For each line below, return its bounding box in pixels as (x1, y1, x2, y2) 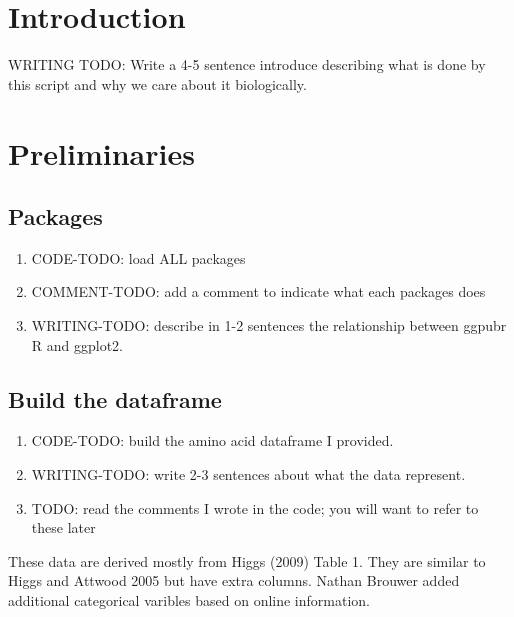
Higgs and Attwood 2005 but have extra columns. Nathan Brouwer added (8, 570, 460, 591)
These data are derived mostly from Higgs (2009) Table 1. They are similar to (8, 550, 486, 571)
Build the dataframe (8, 383, 222, 414)
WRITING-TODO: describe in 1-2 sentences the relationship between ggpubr (31, 315, 507, 336)
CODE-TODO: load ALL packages (31, 247, 246, 268)
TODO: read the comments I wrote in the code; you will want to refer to (31, 497, 479, 518)
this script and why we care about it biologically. (8, 73, 307, 94)
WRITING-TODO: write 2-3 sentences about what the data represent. (31, 464, 466, 485)
